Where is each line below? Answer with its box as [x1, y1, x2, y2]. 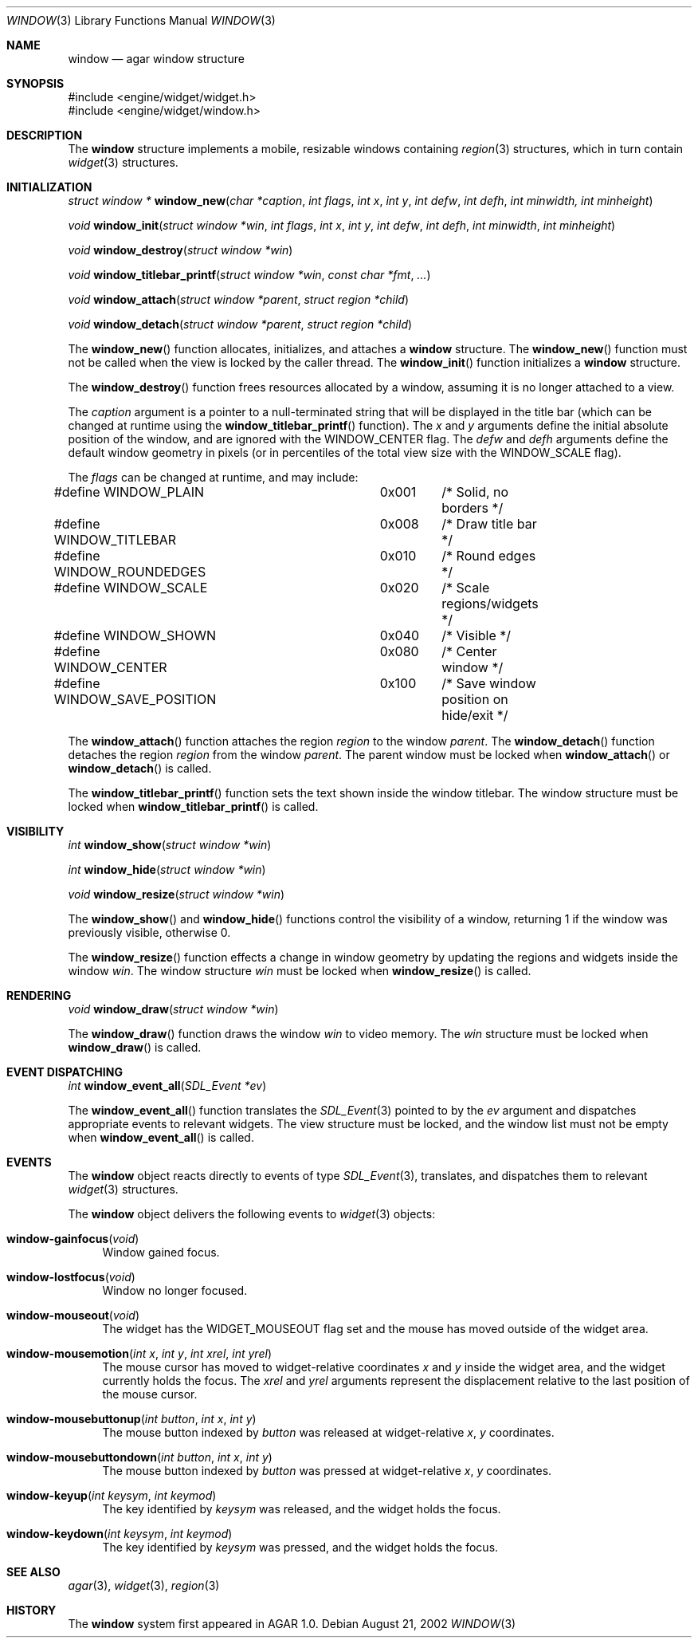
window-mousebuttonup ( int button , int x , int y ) [6, 1412, 257, 1426]
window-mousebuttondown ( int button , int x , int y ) [6, 1450, 273, 1464]
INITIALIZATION [6, 180, 92, 194]
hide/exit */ [441, 707, 508, 723]
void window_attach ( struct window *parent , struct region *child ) [68, 293, 410, 306]
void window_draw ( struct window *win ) [68, 1002, 279, 1016]
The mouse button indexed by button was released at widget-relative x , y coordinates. [102, 1426, 555, 1439]
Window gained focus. [102, 1245, 220, 1259]
